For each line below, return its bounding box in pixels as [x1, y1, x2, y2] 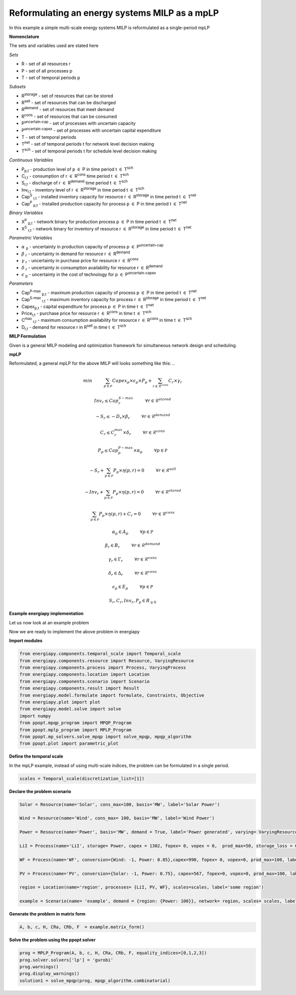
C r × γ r [168, 378, 183, 384]
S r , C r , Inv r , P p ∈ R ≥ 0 [109, 598, 156, 605]
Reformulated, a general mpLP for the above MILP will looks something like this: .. [9, 360, 175, 366]
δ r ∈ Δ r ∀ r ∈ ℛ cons [108, 569, 157, 577]
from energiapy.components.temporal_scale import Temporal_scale [19, 651, 181, 656]
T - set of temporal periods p [21, 75, 80, 80]
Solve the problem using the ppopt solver [9, 937, 96, 943]
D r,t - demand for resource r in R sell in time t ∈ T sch [21, 323, 127, 331]
